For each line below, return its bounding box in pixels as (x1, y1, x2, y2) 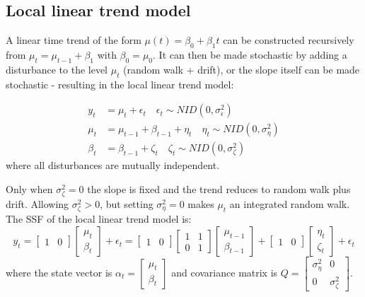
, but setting (100, 197, 153, 211)
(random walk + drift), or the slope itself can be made (123, 62, 360, 76)
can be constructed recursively (223, 33, 354, 47)
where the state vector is (6, 265, 112, 279)
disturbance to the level (6, 62, 108, 76)
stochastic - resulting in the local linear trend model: (6, 76, 234, 91)
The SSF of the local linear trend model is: (6, 211, 192, 226)
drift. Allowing (6, 197, 69, 211)
